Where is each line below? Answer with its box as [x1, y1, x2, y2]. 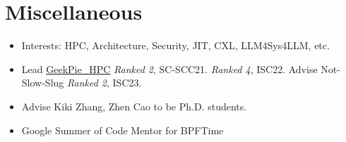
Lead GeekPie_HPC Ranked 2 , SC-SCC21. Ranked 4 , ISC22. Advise [21, 61, 318, 76]
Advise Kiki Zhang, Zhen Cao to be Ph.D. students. [21, 98, 247, 113]
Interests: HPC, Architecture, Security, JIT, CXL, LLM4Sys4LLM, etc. [21, 38, 330, 53]
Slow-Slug [21, 75, 64, 90]
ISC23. [112, 75, 142, 90]
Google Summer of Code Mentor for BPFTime [21, 122, 224, 137]
